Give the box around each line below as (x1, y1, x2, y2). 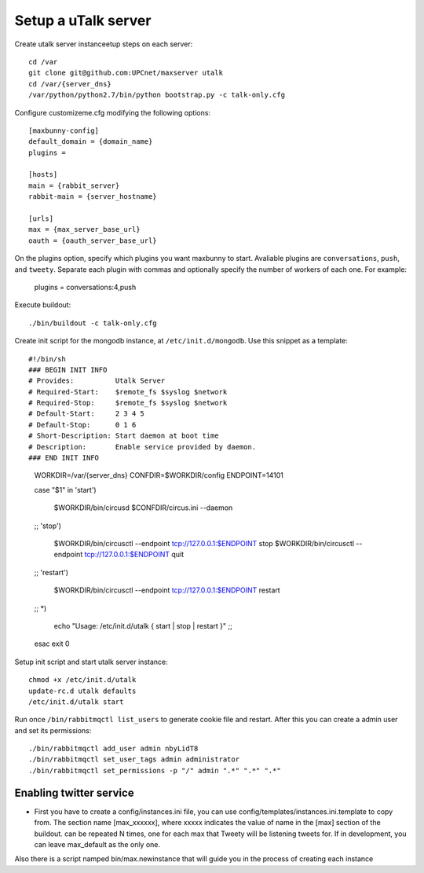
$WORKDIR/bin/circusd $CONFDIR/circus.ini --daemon (53, 503, 233, 512)
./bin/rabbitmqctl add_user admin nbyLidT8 (28, 744, 199, 754)
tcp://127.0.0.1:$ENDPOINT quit (84, 550, 185, 559)
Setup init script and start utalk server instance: (14, 657, 168, 666)
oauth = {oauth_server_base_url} (28, 236, 157, 245)
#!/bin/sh (28, 354, 66, 363)
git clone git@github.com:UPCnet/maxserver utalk (28, 68, 224, 78)
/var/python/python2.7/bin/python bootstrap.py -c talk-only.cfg (28, 90, 286, 100)
